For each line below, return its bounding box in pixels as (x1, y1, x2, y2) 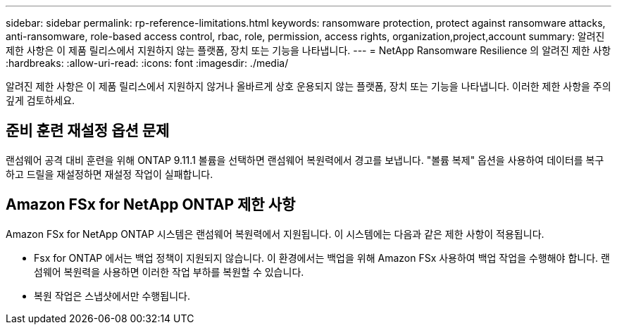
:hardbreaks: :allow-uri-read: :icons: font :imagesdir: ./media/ (6, 57, 289, 69)
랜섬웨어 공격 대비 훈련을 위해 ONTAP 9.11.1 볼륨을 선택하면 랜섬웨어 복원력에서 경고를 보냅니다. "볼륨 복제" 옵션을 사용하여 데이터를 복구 (6, 153, 604, 166)
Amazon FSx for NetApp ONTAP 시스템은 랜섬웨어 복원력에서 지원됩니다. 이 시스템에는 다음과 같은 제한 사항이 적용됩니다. (6, 227, 544, 240)
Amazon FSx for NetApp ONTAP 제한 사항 (6, 196, 296, 214)
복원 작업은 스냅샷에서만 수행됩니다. (34, 289, 190, 302)
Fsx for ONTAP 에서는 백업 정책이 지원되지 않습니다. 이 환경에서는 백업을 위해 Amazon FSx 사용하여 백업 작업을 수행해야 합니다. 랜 (34, 251, 610, 264)
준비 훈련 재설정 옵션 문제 (6, 122, 170, 140)
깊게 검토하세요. (6, 94, 75, 106)
